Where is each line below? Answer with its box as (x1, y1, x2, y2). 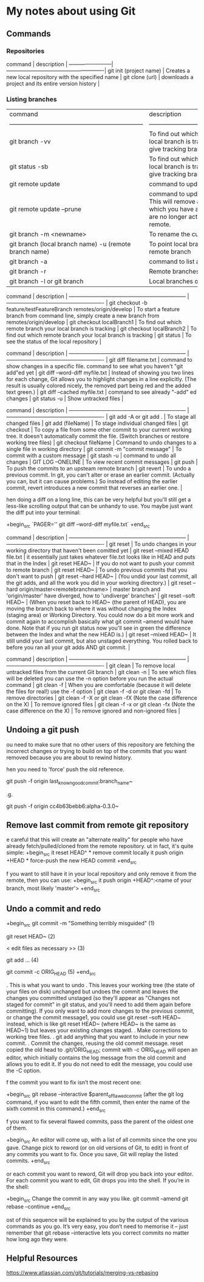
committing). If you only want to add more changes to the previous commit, (6, 1007, 195, 1015)
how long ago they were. (6, 1235, 69, 1242)
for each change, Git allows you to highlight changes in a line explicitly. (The (6, 376, 197, 383)
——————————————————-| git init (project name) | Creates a (6, 67, 190, 74)
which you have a (149, 205, 199, 213)
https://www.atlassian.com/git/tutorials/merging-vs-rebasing (6, 1269, 159, 1277)
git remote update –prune (9, 205, 82, 213)
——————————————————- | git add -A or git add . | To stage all (6, 413, 196, 421)
